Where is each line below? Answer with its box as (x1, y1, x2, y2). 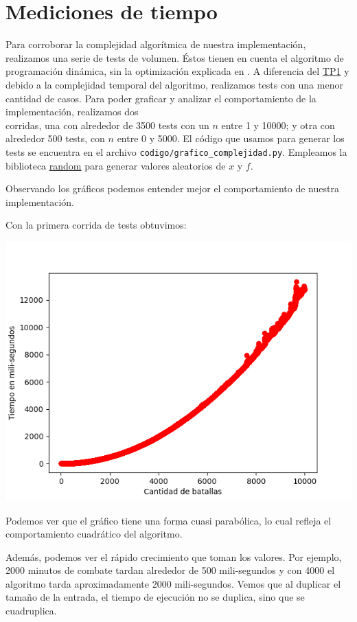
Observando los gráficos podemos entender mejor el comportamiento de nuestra (5, 181, 339, 196)
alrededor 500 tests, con (5, 131, 105, 146)
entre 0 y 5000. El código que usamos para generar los (117, 131, 345, 146)
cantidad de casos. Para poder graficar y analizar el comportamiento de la (5, 91, 316, 105)
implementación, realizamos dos (5, 104, 139, 119)
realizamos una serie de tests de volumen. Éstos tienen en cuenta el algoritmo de (5, 50, 344, 65)
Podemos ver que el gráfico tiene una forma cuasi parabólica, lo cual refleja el (5, 513, 332, 527)
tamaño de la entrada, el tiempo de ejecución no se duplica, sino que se (5, 590, 305, 604)
